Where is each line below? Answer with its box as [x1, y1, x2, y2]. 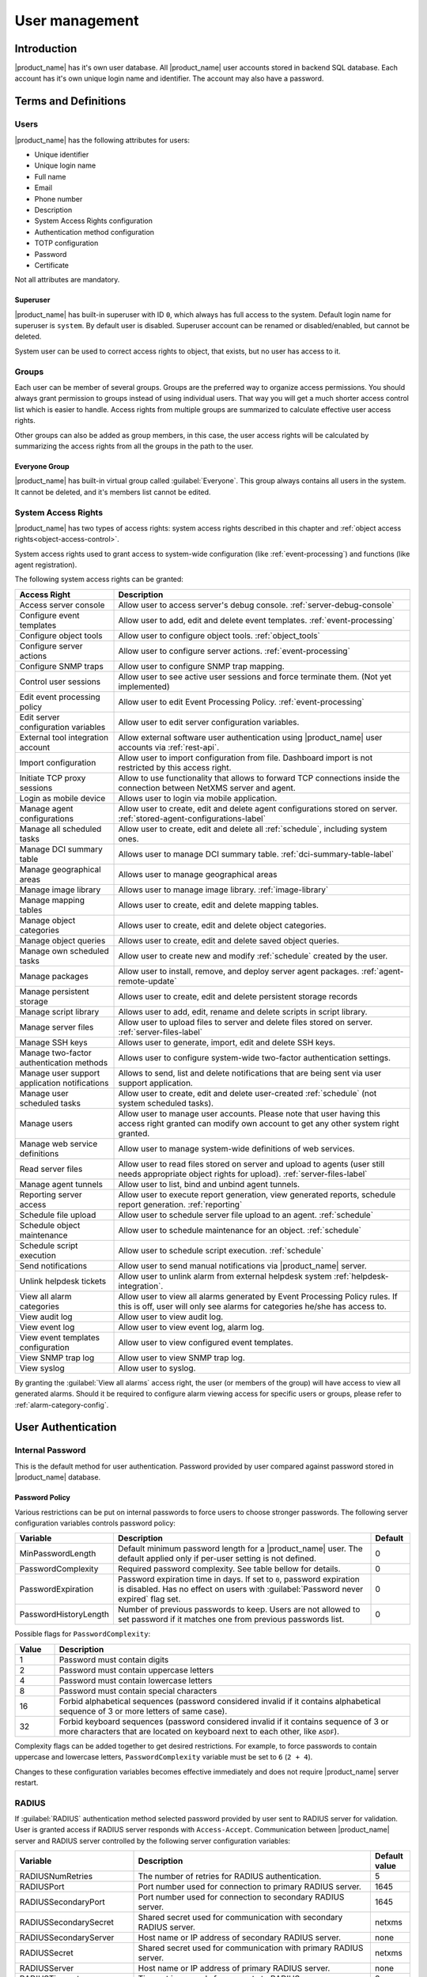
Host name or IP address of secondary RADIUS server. [138, 1932, 342, 1943]
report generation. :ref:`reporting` [118, 1199, 243, 1210]
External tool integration [19, 731, 109, 743]
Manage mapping [19, 894, 85, 905]
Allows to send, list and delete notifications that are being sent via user [118, 1068, 382, 1079]
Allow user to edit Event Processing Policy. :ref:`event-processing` [118, 696, 365, 707]
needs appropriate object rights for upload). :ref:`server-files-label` [118, 1168, 368, 1179]
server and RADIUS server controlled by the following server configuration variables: [14, 1835, 291, 1846]
